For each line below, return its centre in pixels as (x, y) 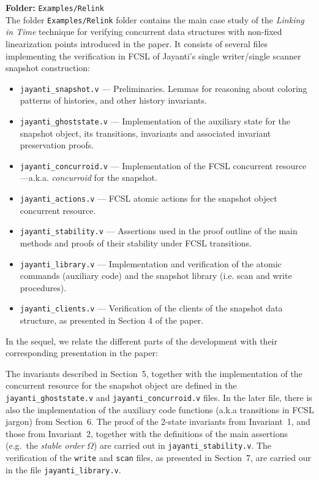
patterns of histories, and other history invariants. (113, 100)
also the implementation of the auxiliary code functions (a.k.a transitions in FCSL (160, 409)
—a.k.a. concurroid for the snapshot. (88, 177)
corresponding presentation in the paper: (82, 353)
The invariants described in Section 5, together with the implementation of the (154, 373)
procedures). (43, 287)
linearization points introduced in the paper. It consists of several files (137, 43)
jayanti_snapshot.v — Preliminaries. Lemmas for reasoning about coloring (163, 88)
